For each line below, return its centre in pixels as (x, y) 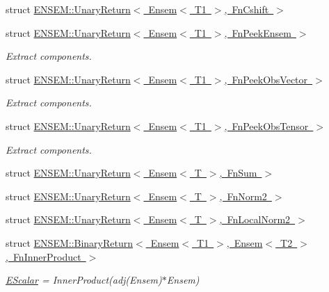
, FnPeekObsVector (266, 79)
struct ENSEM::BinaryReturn (70, 242)
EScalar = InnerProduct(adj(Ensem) (84, 280)
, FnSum (238, 173)
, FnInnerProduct (43, 256)
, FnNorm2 (243, 196)
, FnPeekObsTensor (266, 125)
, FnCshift (247, 9)
